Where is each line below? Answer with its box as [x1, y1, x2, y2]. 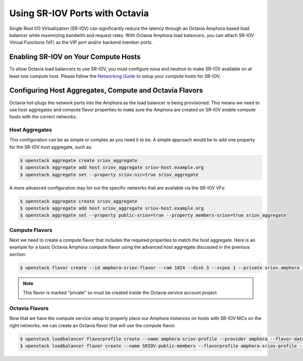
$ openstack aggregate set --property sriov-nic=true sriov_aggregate [20, 172, 199, 177]
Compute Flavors [9, 226, 53, 233]
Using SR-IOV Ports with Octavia [9, 8, 149, 19]
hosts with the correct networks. [9, 114, 77, 120]
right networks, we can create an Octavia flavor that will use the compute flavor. [9, 322, 176, 329]
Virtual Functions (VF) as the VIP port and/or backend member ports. [9, 39, 153, 46]
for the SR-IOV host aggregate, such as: [9, 144, 93, 150]
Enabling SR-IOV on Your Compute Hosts [9, 53, 141, 61]
